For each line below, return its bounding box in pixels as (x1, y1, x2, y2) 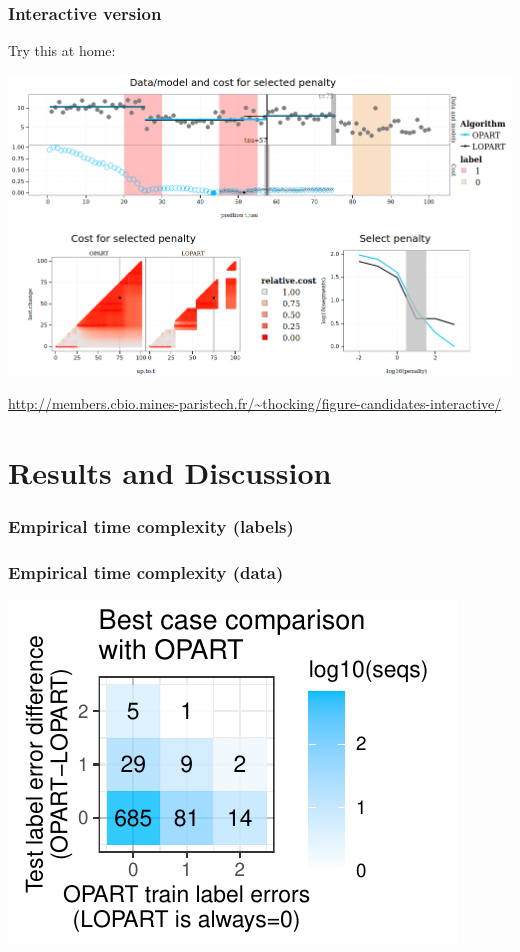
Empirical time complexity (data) (8, 559, 284, 584)
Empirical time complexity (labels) (8, 513, 294, 538)
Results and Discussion (8, 451, 332, 492)
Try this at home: (8, 40, 116, 61)
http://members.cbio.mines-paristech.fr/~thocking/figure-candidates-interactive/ (8, 392, 502, 413)
